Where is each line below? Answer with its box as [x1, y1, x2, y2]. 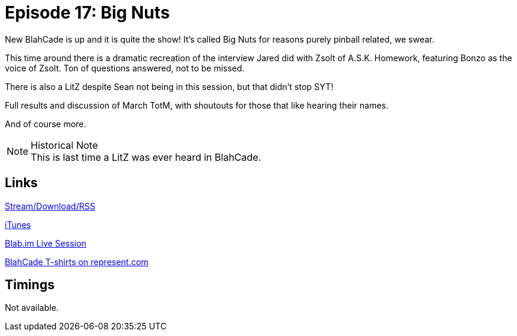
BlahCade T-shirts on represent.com [5, 256, 148, 267]
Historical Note [31, 139, 98, 151]
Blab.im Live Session [5, 238, 87, 248]
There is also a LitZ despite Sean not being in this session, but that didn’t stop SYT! [5, 81, 334, 92]
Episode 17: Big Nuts [5, 2, 170, 23]
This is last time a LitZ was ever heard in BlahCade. [31, 151, 262, 163]
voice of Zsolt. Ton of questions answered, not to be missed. [5, 62, 245, 73]
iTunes [5, 219, 31, 230]
